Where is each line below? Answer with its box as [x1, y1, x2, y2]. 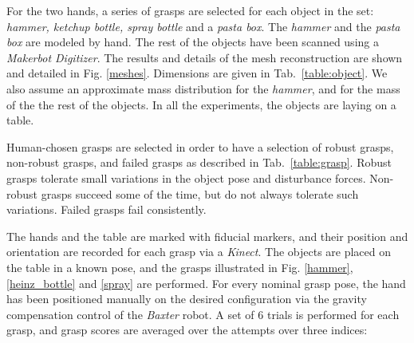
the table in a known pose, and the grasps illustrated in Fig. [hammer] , [6, 258, 353, 275]
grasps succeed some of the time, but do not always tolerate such [41, 185, 359, 202]
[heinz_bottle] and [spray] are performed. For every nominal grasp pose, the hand [6, 274, 406, 291]
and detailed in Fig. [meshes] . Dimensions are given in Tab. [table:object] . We [6, 65, 388, 81]
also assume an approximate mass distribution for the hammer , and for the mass [6, 80, 400, 97]
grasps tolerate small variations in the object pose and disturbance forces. [6, 169, 366, 186]
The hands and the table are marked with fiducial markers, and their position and [6, 227, 408, 244]
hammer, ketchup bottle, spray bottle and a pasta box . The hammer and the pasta [6, 18, 400, 34]
